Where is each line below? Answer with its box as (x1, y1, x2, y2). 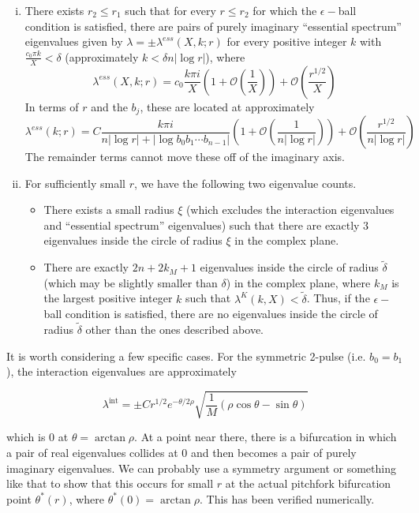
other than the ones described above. (85, 321, 264, 338)
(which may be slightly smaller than (43, 274, 218, 290)
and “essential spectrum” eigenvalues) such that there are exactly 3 (43, 216, 369, 233)
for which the (253, 2, 317, 18)
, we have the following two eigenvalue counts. (133, 174, 357, 191)
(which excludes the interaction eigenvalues (185, 201, 395, 218)
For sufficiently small (24, 174, 125, 191)
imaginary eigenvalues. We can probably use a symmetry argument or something (6, 459, 396, 476)
